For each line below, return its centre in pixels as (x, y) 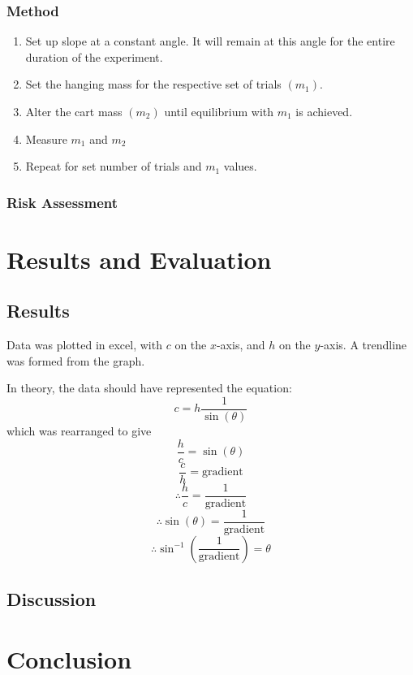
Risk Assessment (62, 202)
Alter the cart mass (74, 111)
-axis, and (241, 345)
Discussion (52, 599)
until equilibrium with (219, 111)
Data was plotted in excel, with (84, 345)
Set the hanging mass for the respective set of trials (153, 84)
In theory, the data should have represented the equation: (149, 388)
